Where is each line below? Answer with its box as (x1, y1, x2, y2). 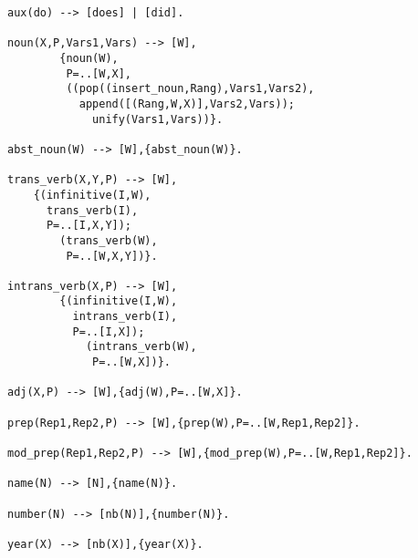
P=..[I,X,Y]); (46, 219, 132, 232)
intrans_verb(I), (72, 310, 178, 324)
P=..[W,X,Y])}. (66, 249, 158, 263)
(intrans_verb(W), (85, 340, 197, 354)
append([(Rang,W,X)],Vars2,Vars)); (78, 97, 295, 110)
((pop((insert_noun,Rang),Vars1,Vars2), (66, 82, 315, 96)
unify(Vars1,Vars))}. (92, 112, 224, 126)
